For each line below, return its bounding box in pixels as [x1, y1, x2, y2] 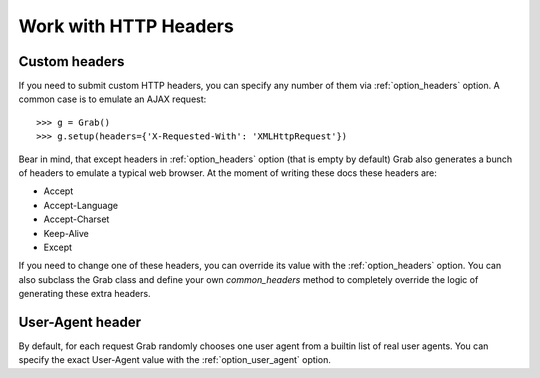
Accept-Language [43, 199, 119, 211]
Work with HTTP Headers [18, 15, 234, 37]
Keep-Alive [43, 227, 89, 239]
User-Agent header [18, 313, 142, 330]
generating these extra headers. [18, 288, 151, 300]
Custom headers [18, 53, 125, 70]
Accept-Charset [43, 213, 110, 225]
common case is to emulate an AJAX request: [18, 93, 207, 105]
